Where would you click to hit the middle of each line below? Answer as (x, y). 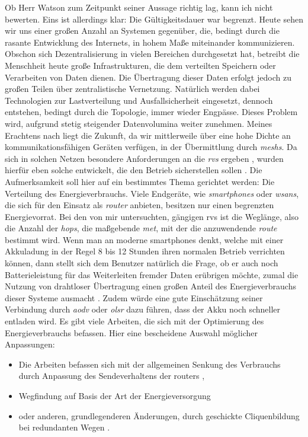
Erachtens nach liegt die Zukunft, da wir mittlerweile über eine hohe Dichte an (148, 135)
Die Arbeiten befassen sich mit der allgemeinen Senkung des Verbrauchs (150, 364)
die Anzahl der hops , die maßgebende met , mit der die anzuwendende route (141, 228)
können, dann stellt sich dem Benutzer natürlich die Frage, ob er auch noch (142, 263)
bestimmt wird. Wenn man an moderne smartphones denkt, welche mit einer (144, 239)
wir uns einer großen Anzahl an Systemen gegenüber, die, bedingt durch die (142, 31)
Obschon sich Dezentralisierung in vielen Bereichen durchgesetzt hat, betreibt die (152, 54)
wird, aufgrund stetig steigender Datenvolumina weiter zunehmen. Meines (139, 123)
